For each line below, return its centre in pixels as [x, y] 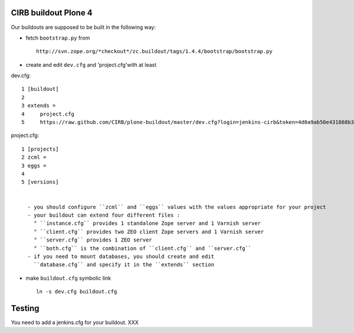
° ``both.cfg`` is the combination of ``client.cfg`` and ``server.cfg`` [142, 248]
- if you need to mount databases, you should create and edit [121, 256]
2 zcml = [34, 157]
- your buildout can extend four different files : [104, 215]
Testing [25, 308]
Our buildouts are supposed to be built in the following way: [83, 27]
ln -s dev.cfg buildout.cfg [77, 292]
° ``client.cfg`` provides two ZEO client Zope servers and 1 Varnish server [149, 231]
